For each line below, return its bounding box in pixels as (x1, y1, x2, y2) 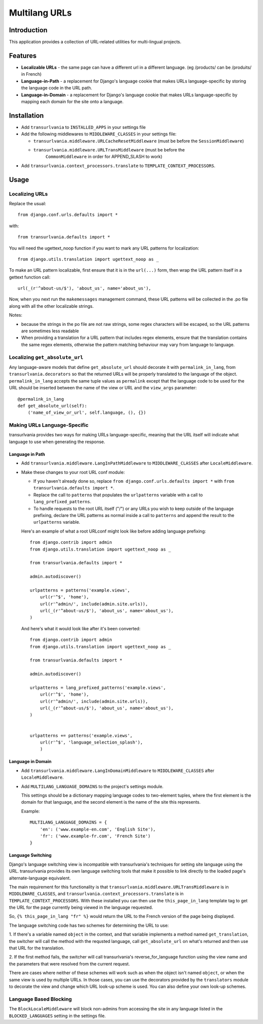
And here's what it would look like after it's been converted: (21, 625, 141, 631)
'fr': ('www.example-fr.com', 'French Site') (39, 833, 151, 839)
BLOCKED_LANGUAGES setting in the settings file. (9, 1013, 106, 1019)
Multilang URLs (9, 7, 72, 18)
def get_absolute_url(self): (18, 403, 87, 408)
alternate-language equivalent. (9, 875, 71, 881)
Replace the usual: (9, 200, 46, 206)
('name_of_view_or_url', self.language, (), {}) (27, 410, 146, 415)
